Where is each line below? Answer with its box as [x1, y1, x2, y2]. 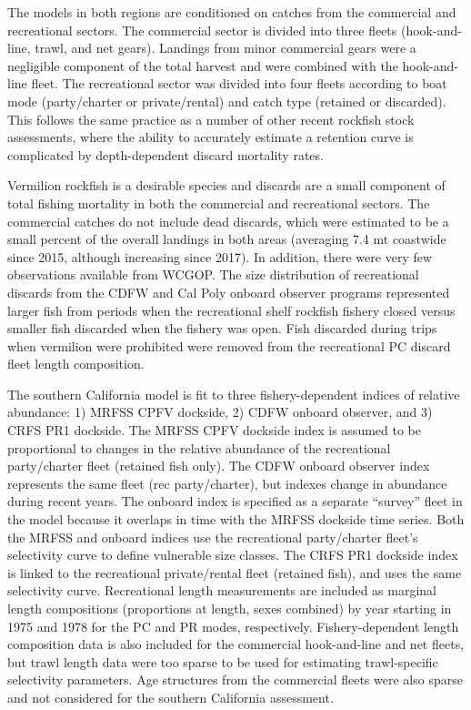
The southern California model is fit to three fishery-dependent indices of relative [7, 384, 460, 403]
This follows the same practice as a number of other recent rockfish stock [7, 109, 415, 128]
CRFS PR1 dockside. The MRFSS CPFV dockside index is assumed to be [7, 421, 421, 440]
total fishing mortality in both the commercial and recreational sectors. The [7, 193, 430, 212]
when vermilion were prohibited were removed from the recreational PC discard [7, 336, 451, 355]
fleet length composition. [7, 354, 145, 373]
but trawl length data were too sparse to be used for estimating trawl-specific [7, 652, 438, 671]
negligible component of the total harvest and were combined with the [7, 56, 398, 75]
